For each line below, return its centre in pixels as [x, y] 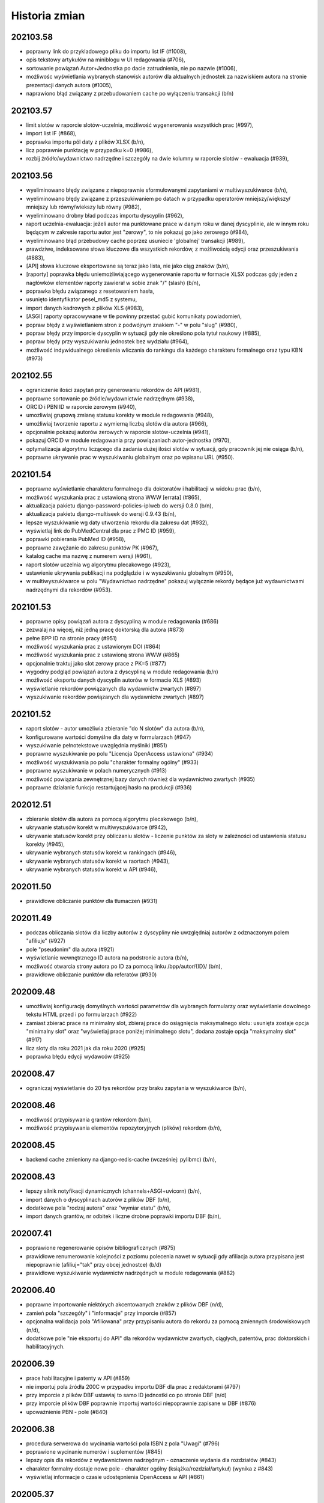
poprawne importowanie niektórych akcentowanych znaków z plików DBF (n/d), [125, 1305]
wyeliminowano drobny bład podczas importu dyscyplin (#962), [105, 215]
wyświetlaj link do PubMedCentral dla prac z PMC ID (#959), [101, 531]
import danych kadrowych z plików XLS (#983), [85, 308]
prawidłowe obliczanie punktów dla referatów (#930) [91, 975]
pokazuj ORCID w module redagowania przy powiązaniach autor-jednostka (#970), [128, 440]
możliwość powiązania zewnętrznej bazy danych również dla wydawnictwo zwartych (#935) [140, 779]
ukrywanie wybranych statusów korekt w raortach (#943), [98, 861]
